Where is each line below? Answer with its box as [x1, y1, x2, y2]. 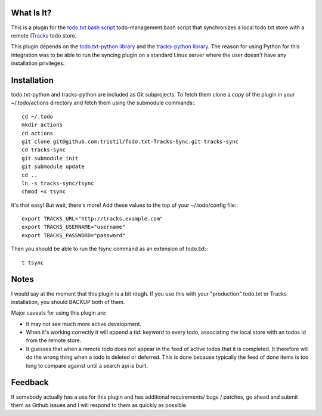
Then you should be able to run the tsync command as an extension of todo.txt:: [11, 245, 208, 253]
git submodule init [21, 155, 79, 162]
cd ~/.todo [21, 113, 54, 120]
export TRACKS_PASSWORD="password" [21, 232, 126, 238]
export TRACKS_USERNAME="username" [21, 223, 126, 231]
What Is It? [11, 8, 52, 18]
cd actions [21, 130, 54, 136]
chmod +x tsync [21, 188, 66, 195]
